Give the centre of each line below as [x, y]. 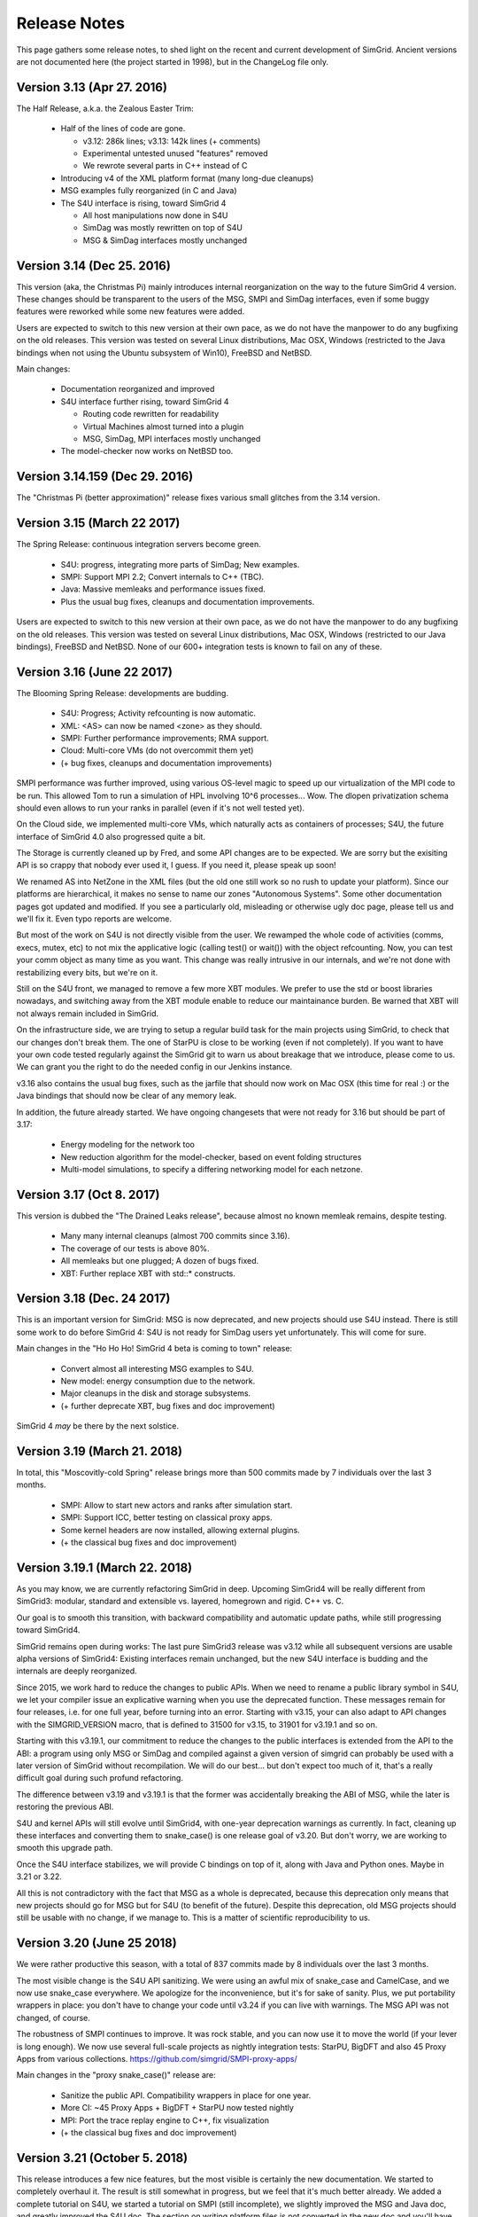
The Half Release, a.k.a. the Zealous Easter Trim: [105, 108]
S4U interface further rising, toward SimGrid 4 [145, 401]
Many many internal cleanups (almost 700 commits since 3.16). [175, 1236]
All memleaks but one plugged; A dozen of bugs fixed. [160, 1261]
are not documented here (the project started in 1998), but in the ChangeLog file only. [173, 61]
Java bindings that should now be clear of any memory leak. [127, 1096]
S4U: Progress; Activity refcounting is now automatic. [158, 713]
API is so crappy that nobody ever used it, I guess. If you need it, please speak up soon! [176, 866]
